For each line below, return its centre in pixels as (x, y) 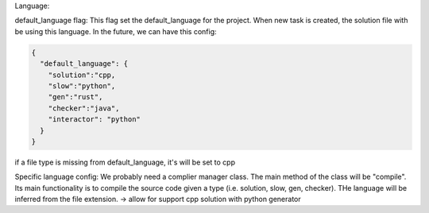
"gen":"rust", (75, 97)
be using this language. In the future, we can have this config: (116, 31)
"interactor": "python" (94, 120)
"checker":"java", (84, 108)
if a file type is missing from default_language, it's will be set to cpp (125, 162)
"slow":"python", (82, 86)
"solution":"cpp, (82, 75)
